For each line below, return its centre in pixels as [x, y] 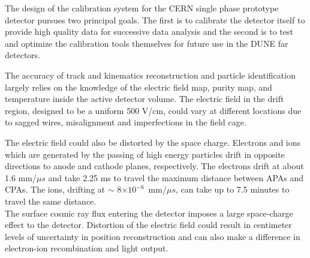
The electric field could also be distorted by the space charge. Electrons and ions [153, 142]
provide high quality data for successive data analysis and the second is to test [149, 31]
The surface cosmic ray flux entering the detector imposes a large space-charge [149, 213]
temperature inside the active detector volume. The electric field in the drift [145, 99]
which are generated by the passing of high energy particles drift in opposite [145, 154]
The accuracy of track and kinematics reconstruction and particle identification [150, 75]
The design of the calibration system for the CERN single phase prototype [142, 8]
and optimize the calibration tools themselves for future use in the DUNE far [147, 43]
